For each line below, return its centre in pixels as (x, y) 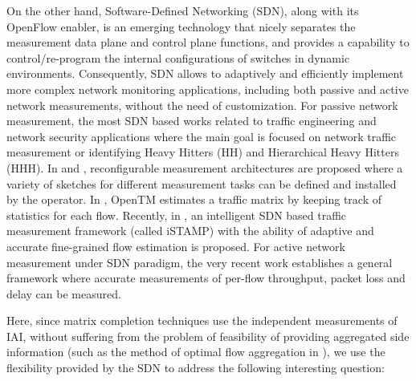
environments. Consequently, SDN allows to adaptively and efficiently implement (205, 73)
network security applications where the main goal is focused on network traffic (202, 136)
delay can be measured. (64, 293)
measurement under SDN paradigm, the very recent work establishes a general (200, 262)
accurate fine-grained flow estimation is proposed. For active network (176, 246)
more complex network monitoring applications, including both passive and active (208, 89)
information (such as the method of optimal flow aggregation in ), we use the (196, 352)
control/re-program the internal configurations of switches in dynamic (178, 57)
